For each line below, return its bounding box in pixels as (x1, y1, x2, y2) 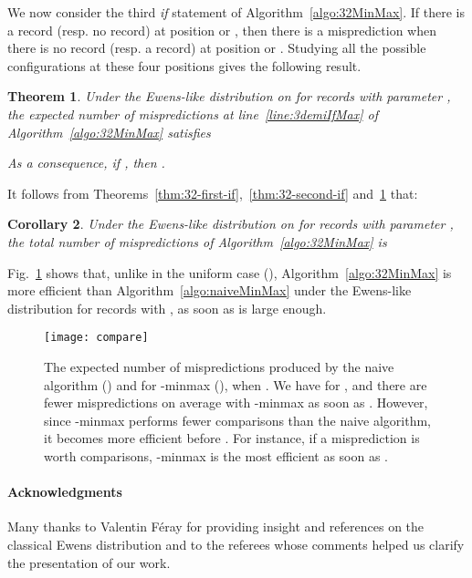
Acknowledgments (7, 482, 122, 501)
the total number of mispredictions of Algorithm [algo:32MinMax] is (7, 232, 387, 251)
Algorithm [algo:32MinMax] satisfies (7, 122, 211, 141)
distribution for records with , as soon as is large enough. (7, 298, 327, 317)
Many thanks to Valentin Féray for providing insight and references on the (7, 517, 425, 536)
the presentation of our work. (7, 552, 171, 572)
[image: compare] (44, 331, 149, 345)
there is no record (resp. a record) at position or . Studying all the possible (7, 38, 426, 57)
